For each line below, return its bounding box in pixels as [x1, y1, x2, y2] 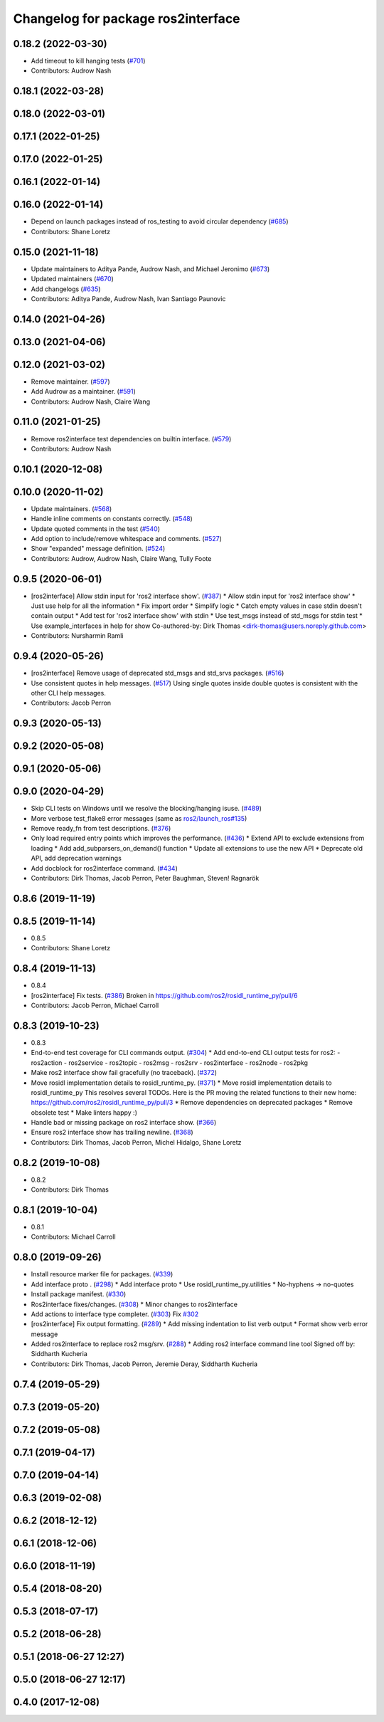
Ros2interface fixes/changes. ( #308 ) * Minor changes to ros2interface [31, 1300, 238, 1308]
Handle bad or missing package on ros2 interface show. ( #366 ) [31, 1118, 217, 1127]
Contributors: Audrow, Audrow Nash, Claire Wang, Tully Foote [31, 554, 212, 562]
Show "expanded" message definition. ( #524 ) [31, 545, 166, 553]
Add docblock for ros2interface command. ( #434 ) [31, 863, 178, 872]
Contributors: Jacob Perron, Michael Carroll [31, 1001, 159, 1010]
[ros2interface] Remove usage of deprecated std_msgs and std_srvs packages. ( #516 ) [31, 669, 284, 678]
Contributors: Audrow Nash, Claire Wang [31, 397, 151, 406]
